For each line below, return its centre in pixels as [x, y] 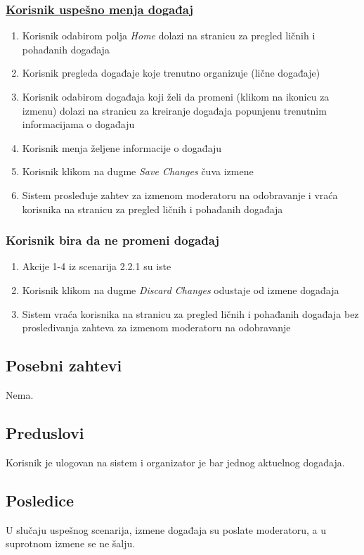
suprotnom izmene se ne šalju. [71, 543]
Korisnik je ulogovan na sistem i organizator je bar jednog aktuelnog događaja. [175, 462]
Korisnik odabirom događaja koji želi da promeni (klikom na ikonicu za [176, 96]
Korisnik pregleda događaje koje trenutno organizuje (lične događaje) [171, 73]
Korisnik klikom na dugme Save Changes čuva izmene [138, 171]
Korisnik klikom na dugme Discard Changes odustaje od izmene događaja [181, 289]
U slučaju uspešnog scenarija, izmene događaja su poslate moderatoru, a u [166, 529]
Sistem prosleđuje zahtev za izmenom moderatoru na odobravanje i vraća [180, 194]
